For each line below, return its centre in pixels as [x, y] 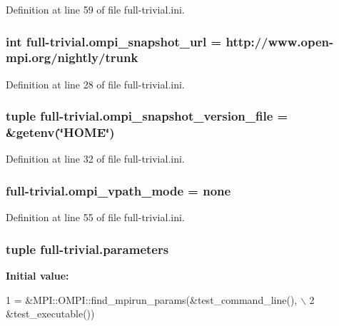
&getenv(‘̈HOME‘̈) [60, 132]
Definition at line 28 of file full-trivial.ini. [95, 84]
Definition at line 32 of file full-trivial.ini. [95, 159]
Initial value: [37, 276]
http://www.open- [280, 41]
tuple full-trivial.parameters [87, 249]
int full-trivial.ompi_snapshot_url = [114, 41]
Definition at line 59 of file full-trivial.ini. [95, 9]
